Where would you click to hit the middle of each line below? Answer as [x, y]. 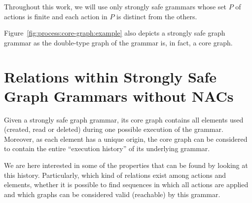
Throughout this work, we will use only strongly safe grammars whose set [115, 6]
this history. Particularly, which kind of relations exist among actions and [115, 175]
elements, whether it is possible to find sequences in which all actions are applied [126, 184]
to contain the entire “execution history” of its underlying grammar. [107, 148]
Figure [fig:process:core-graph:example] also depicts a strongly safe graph [115, 33]
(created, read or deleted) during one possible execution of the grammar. [114, 129]
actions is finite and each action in [56, 16]
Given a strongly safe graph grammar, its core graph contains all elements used [124, 119]
